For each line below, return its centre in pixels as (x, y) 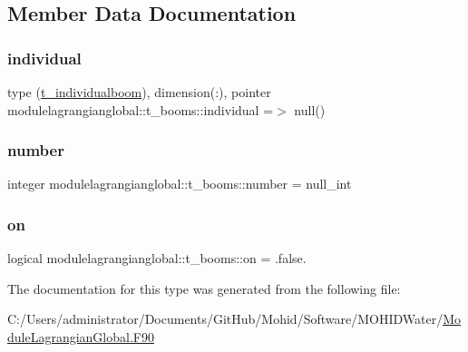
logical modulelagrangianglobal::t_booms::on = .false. (157, 258)
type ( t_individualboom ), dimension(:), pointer (139, 92)
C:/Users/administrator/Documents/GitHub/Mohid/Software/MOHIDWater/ (225, 319)
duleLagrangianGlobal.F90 (81, 337)
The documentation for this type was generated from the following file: (204, 288)
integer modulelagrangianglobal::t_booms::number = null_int (180, 184)
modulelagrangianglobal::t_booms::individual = (141, 109)
